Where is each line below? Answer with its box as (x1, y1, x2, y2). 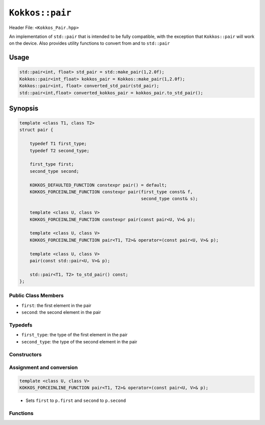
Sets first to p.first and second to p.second (26, 397, 126, 403)
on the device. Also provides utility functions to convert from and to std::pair (9, 40, 170, 46)
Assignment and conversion (9, 364, 78, 371)
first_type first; (29, 161, 74, 167)
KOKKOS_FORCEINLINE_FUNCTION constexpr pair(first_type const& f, (29, 189, 193, 194)
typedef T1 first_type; (29, 141, 87, 147)
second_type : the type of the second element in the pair (21, 338, 137, 344)
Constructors (9, 351, 42, 358)
